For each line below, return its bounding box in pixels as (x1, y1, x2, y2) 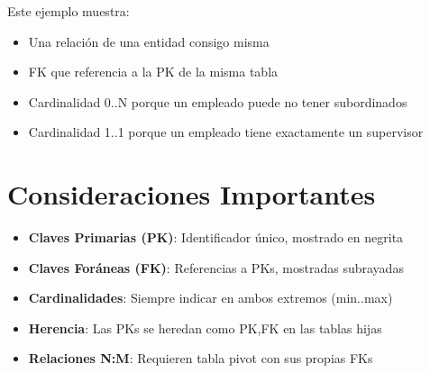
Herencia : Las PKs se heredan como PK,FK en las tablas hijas (28, 318, 382, 337)
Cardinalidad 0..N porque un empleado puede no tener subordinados (28, 92, 407, 111)
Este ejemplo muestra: (7, 2, 130, 20)
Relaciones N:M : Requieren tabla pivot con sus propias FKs (28, 349, 373, 368)
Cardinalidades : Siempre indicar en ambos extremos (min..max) (28, 288, 393, 307)
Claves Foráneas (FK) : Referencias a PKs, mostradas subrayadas (28, 258, 404, 277)
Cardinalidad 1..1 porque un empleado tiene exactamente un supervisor (28, 123, 424, 141)
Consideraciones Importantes (7, 176, 376, 213)
